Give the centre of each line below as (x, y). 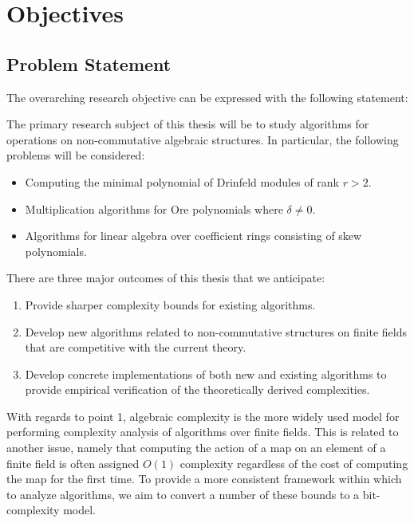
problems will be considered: (76, 155)
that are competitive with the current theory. (136, 347)
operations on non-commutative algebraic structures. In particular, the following (203, 139)
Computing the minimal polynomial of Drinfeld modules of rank (182, 181)
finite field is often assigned (73, 463)
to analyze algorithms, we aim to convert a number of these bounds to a (183, 494)
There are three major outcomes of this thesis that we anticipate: (166, 278)
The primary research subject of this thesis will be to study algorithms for (188, 124)
